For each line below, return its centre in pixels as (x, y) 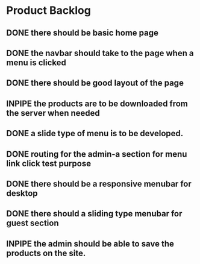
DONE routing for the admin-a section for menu (97, 154)
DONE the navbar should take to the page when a (100, 53)
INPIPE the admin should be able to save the (90, 244)
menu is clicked (36, 62)
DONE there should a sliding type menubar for (94, 214)
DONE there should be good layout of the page (95, 83)
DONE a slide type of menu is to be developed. (95, 134)
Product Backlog (49, 11)
